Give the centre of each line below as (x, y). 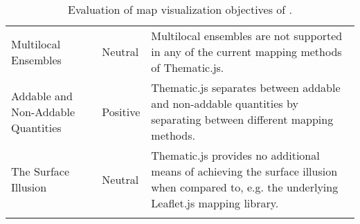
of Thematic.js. (188, 67)
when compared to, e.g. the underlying (245, 187)
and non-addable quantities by (225, 103)
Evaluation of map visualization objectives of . (180, 9)
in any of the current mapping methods (246, 52)
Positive (121, 111)
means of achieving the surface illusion (244, 171)
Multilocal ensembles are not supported (247, 36)
